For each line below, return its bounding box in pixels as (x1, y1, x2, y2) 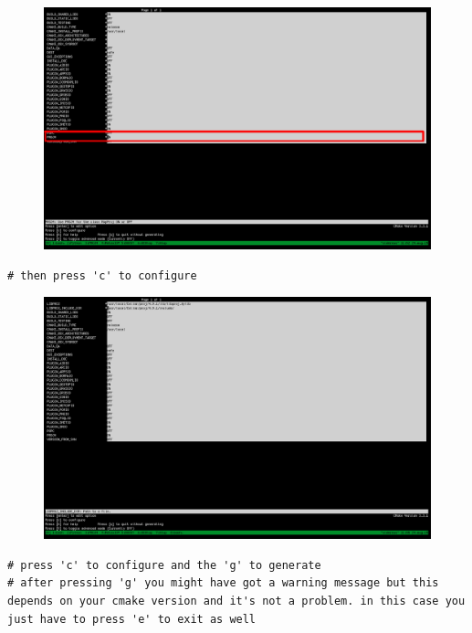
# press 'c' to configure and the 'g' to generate (7, 558, 321, 572)
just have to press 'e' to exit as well (7, 612, 257, 626)
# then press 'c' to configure (7, 269, 197, 282)
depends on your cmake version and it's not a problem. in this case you (7, 594, 466, 607)
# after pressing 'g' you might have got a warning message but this (7, 576, 439, 590)
